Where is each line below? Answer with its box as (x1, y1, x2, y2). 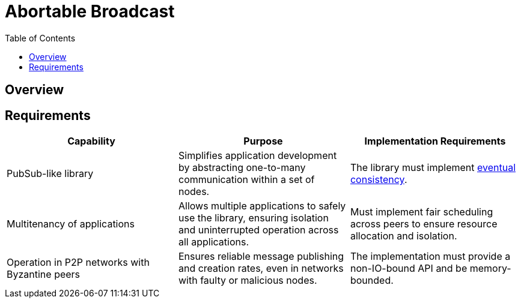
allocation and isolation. (350, 230, 457, 242)
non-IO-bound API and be (350, 262, 468, 275)
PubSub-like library (7, 167, 94, 180)
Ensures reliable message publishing (178, 250, 344, 263)
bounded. (350, 274, 394, 287)
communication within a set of (178, 173, 315, 186)
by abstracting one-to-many (178, 161, 306, 174)
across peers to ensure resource (350, 218, 498, 230)
